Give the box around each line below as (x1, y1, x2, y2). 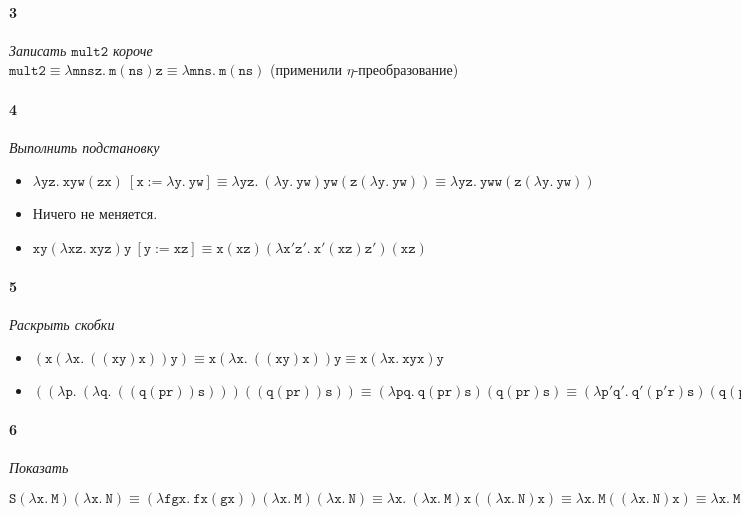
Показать (9, 457, 69, 478)
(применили (270, 59, 343, 80)
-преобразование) (353, 59, 459, 80)
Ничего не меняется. (32, 203, 158, 224)
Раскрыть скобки (9, 313, 115, 334)
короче (113, 39, 153, 60)
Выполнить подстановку (9, 136, 160, 157)
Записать (9, 39, 67, 60)
